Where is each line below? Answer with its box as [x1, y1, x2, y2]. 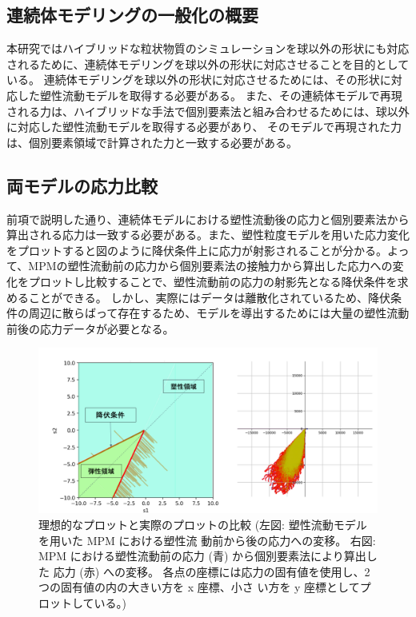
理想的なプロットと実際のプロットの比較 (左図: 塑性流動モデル [38, 515, 367, 532]
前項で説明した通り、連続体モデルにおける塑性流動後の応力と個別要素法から [6, 210, 410, 227]
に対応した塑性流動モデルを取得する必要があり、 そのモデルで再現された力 [6, 118, 402, 135]
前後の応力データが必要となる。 [6, 320, 174, 336]
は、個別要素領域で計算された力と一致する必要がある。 [6, 133, 298, 150]
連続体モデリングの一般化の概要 [6, 2, 258, 27]
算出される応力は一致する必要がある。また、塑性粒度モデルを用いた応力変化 [6, 226, 410, 243]
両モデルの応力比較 [6, 173, 158, 197]
